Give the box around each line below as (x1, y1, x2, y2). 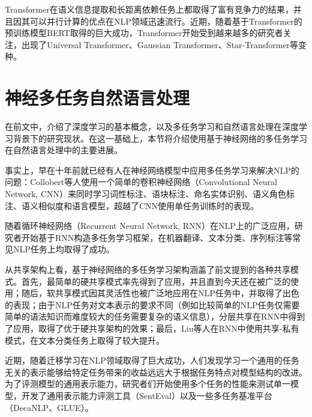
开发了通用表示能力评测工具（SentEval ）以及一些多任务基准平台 (21, 389, 272, 401)
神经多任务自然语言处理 (5, 85, 190, 110)
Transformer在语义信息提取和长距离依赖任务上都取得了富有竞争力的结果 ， (5, 3, 293, 15)
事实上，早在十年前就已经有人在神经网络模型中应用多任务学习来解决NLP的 (5, 163, 299, 176)
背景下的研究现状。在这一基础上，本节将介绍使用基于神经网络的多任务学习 (13, 132, 307, 144)
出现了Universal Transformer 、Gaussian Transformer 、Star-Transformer (21, 38, 290, 50)
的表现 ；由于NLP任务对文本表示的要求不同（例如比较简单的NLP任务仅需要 (5, 298, 300, 311)
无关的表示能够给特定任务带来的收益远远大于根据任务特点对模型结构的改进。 (5, 365, 307, 378)
